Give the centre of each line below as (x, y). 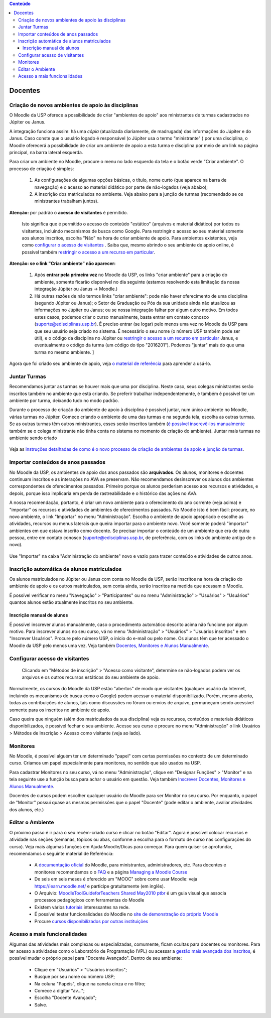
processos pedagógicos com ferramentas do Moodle (89, 900)
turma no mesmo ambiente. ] (64, 352)
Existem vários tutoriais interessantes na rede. (82, 907)
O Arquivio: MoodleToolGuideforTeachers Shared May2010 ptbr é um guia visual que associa (130, 893)
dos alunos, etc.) (27, 809)
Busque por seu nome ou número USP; (75, 977)
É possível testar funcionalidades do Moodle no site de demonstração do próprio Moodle (126, 914)
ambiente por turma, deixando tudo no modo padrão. (64, 401)
